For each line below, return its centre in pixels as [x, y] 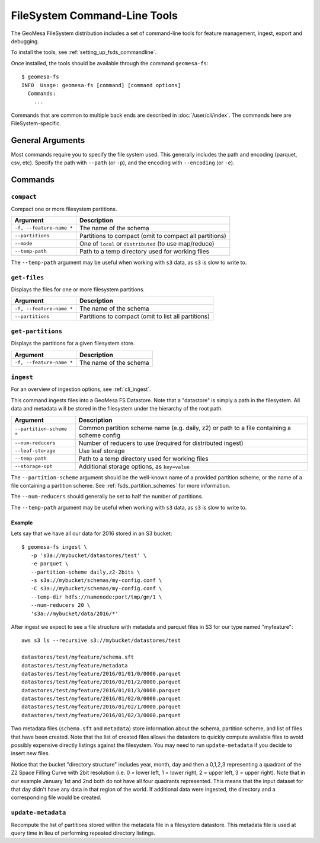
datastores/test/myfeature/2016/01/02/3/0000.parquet [101, 715]
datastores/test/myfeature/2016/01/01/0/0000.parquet [101, 674]
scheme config [100, 435]
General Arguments [48, 140]
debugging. [25, 41]
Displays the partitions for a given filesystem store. [73, 343]
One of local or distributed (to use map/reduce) [147, 243]
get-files [28, 277]
